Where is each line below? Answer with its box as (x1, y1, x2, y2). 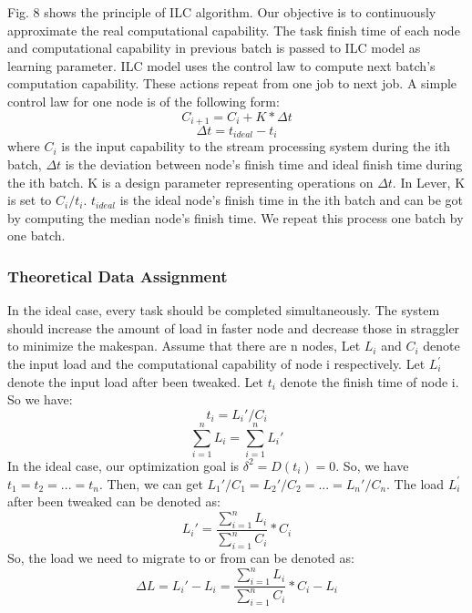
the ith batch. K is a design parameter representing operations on (7, 172, 374, 191)
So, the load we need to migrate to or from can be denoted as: (7, 548, 354, 567)
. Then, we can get (98, 474, 203, 493)
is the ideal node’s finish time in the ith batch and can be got (119, 190, 463, 209)
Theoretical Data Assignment (7, 264, 228, 287)
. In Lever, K (392, 172, 466, 191)
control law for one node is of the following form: (7, 91, 280, 110)
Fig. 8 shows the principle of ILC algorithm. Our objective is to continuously (7, 3, 436, 21)
